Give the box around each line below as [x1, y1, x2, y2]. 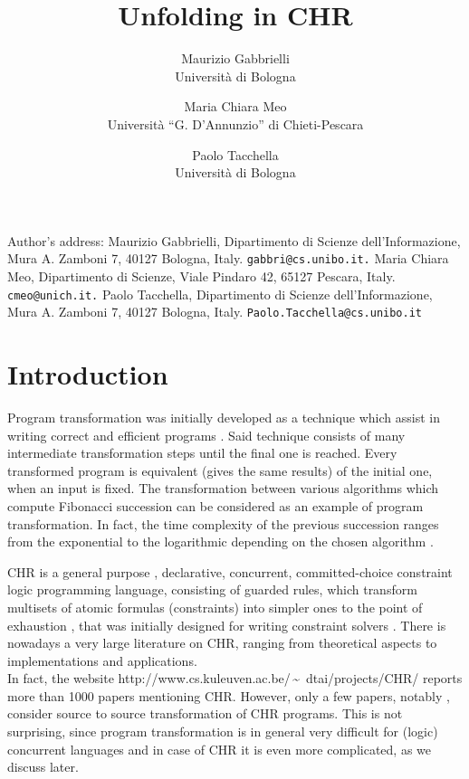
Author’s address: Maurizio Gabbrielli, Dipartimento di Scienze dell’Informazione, [7, 231, 461, 250]
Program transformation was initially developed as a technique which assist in [7, 407, 440, 426]
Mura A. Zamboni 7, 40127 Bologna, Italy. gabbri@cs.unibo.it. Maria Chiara [7, 249, 449, 268]
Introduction [7, 356, 168, 393]
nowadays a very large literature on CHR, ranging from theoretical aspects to [7, 633, 437, 652]
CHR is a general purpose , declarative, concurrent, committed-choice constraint [7, 562, 453, 581]
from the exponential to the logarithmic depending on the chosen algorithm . [7, 532, 434, 551]
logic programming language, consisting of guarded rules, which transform [7, 580, 417, 599]
